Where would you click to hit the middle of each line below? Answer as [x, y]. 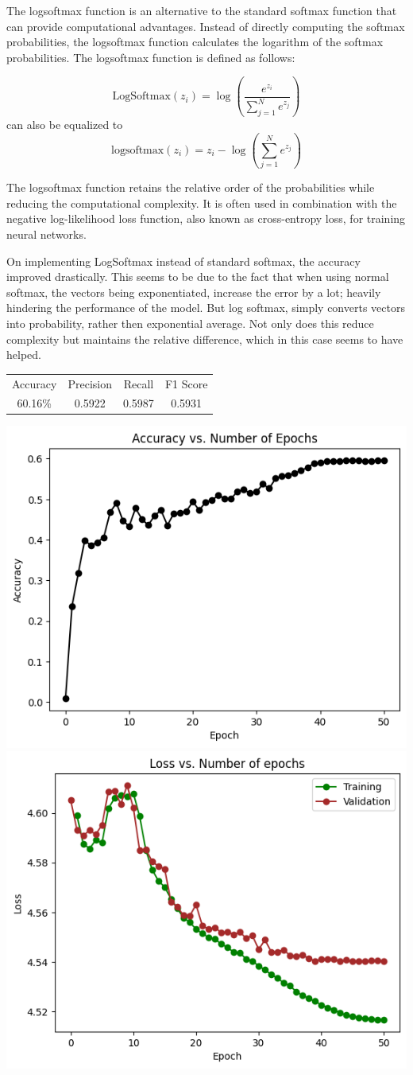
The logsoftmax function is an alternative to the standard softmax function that [202, 10]
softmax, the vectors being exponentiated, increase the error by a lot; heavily [194, 292]
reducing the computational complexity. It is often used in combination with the [202, 203]
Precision [90, 383]
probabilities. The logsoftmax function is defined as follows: [151, 57]
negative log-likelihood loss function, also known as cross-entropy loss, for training [206, 218]
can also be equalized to [65, 124]
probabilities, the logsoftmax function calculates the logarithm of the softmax [195, 42]
